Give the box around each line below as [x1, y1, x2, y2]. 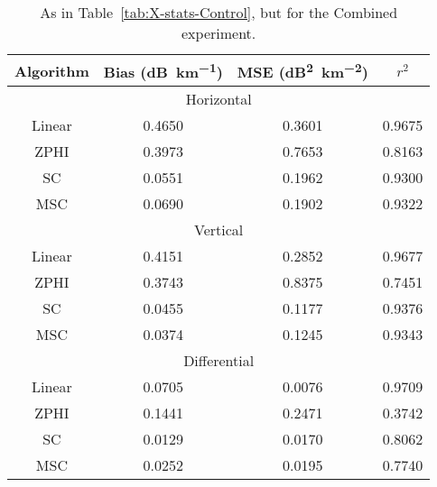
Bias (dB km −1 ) [103, 59, 223, 83]
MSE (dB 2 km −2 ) [237, 59, 368, 83]
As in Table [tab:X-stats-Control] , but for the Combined [40, 2, 398, 23]
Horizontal [185, 88, 252, 110]
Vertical [194, 219, 244, 241]
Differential [183, 350, 255, 372]
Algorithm [14, 60, 89, 81]
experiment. [181, 23, 256, 43]
